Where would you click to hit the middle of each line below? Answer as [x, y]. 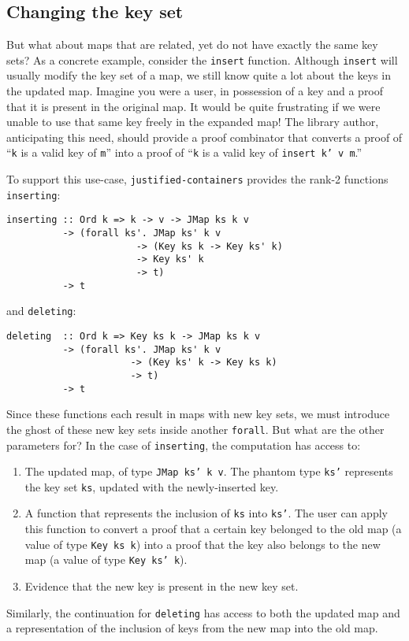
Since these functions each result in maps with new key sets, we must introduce [198, 414]
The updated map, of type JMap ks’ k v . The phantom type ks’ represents [209, 471]
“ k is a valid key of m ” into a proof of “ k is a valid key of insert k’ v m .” [184, 152]
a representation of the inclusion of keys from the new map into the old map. [192, 628]
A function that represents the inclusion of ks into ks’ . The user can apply [206, 513]
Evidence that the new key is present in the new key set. [162, 586]
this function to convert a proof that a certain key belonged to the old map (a [213, 529]
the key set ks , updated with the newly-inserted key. [152, 486]
